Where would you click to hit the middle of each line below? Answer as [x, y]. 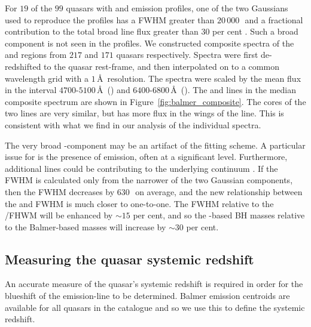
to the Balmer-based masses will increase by [86, 226]
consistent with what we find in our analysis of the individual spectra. [133, 124]
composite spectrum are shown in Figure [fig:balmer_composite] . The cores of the [155, 101]
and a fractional [274, 19]
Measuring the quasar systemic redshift [129, 259]
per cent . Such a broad [255, 31]
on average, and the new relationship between [219, 191]
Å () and [114, 90]
